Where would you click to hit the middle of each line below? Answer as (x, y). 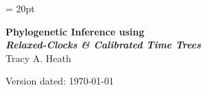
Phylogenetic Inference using (75, 31)
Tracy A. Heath (38, 58)
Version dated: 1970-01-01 (60, 81)
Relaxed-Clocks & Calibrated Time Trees (103, 45)
